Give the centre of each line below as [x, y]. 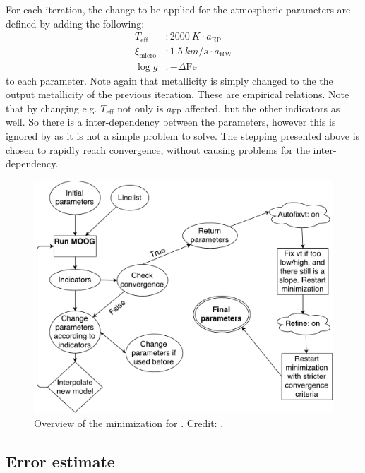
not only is [140, 108]
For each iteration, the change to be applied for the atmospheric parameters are [178, 9]
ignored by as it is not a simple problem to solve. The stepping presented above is [183, 135]
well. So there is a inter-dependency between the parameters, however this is [171, 122]
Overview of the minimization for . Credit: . [129, 423]
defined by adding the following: [75, 23]
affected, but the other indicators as [263, 108]
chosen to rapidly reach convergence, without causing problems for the [158, 149]
